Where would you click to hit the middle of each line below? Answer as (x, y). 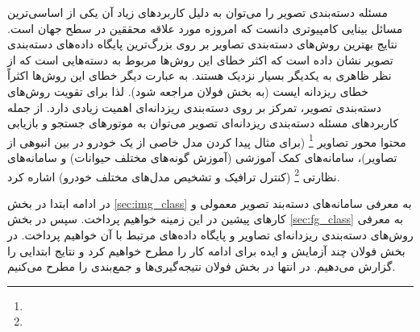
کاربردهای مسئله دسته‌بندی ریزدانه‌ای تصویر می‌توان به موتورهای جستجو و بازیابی (203, 123)
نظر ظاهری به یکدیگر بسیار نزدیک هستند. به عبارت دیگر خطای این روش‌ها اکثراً (200, 75)
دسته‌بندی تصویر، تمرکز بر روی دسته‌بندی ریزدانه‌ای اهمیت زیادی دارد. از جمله (194, 107)
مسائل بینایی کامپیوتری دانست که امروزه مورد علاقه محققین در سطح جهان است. (205, 28)
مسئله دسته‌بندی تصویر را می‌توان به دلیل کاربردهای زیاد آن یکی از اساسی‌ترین (198, 12)
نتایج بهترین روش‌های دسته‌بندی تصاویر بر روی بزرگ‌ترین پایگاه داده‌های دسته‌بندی (202, 44)
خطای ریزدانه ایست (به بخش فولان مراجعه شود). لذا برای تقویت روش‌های (188, 91)
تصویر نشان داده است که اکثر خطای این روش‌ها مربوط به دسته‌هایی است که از (200, 59)
